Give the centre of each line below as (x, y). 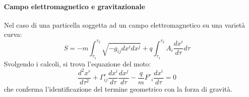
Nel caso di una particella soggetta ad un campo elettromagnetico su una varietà (124, 24)
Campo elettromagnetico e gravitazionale (75, 6)
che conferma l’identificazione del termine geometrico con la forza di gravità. (118, 89)
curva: (13, 34)
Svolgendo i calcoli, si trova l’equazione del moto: (77, 63)
